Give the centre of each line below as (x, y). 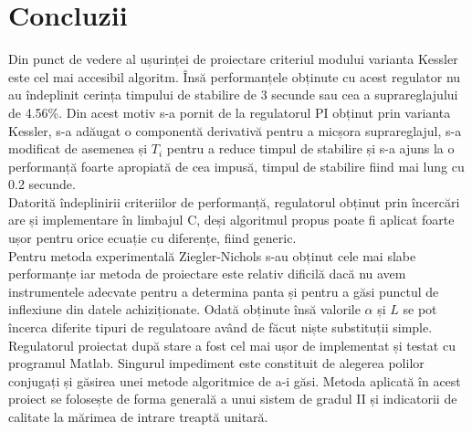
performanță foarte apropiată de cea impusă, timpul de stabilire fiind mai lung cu (236, 166)
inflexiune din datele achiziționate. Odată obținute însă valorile (184, 309)
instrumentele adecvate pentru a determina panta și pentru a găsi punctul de (224, 291)
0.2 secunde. (42, 184)
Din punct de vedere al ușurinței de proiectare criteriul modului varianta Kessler (233, 59)
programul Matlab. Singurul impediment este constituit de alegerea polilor (216, 363)
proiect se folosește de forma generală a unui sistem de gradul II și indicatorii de (233, 399)
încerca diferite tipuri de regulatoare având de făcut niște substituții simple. (220, 327)
